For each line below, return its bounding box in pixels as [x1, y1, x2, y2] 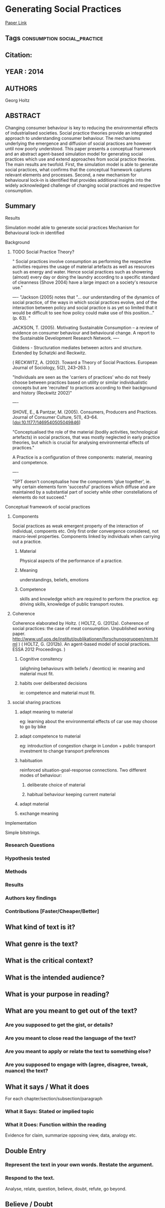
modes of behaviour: [19, 772, 62, 778]
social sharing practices [12, 699, 61, 705]
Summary [5, 202, 36, 210]
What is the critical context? [5, 957, 94, 965]
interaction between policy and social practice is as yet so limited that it [12, 304, 158, 310]
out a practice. [12, 538, 42, 544]
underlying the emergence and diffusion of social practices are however [5, 140, 152, 146]
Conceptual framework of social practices [5, 503, 90, 509]
